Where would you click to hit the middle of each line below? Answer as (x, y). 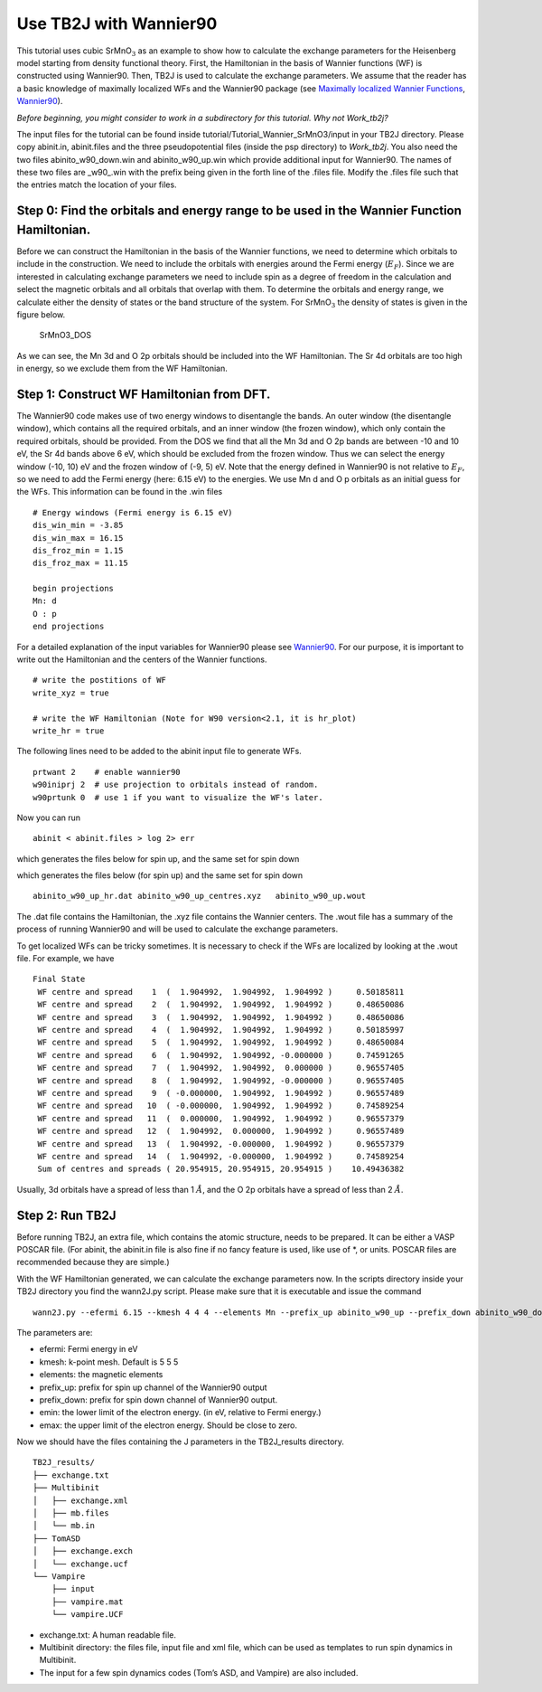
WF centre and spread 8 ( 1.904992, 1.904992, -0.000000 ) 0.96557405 (221, 1080)
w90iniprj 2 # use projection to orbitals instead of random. (176, 785)
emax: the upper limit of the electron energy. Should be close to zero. (168, 1425)
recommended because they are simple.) (93, 1262)
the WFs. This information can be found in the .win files (120, 492)
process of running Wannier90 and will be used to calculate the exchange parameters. (178, 929)
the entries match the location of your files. (97, 184)
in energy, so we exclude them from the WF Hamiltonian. (122, 369)
